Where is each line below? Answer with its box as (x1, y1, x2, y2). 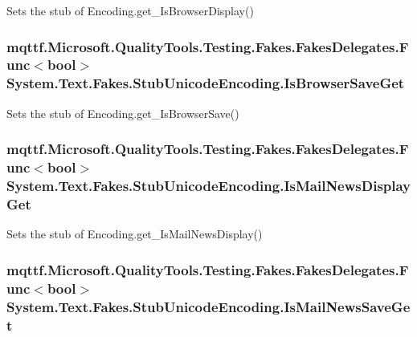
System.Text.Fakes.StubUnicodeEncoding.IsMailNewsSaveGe (6, 296, 411, 316)
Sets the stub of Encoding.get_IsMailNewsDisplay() (6, 225, 263, 242)
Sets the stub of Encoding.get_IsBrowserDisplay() (6, 2, 254, 18)
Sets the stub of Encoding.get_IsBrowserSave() (6, 104, 239, 121)
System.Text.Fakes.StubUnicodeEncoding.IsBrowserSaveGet (6, 73, 405, 93)
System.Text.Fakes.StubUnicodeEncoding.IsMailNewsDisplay (6, 176, 411, 196)
